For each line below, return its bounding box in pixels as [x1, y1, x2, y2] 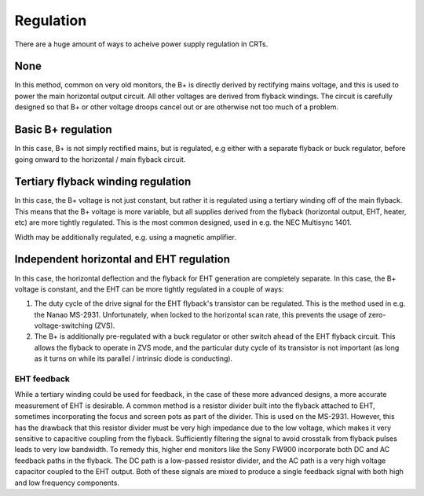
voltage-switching [34, 321, 93, 330]
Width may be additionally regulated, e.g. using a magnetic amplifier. [14, 232, 237, 241]
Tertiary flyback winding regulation [14, 175, 192, 189]
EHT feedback [14, 373, 70, 384]
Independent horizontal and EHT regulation [14, 252, 231, 266]
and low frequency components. [14, 478, 119, 487]
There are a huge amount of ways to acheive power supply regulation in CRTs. [14, 39, 269, 49]
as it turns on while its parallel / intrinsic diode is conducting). [34, 354, 233, 363]
